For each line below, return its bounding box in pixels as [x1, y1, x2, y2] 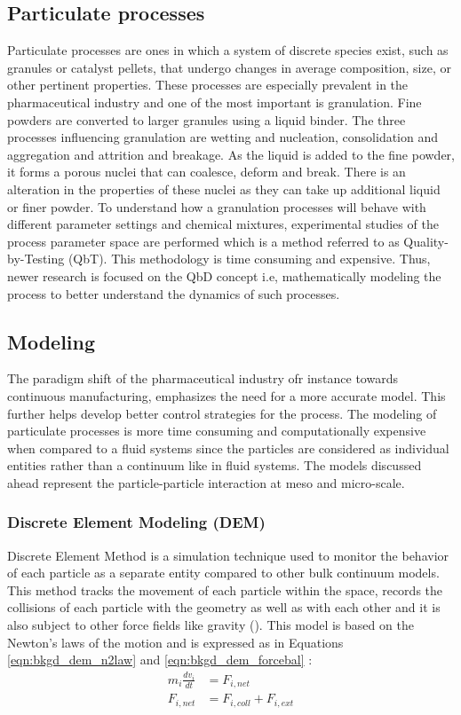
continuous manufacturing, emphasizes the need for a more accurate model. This [7, 386, 446, 405]
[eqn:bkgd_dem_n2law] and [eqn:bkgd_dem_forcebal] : [7, 650, 313, 669]
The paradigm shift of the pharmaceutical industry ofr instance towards [7, 369, 398, 388]
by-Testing [7, 249, 65, 268]
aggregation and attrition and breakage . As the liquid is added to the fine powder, [7, 145, 455, 163]
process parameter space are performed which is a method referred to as [7, 232, 400, 250]
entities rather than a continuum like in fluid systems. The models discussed [7, 456, 422, 475]
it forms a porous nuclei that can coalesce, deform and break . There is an [7, 162, 406, 181]
